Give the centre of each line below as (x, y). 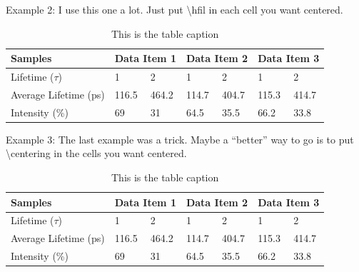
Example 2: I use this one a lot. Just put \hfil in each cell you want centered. (175, 9)
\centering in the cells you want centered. (96, 153)
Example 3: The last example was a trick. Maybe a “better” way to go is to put (180, 139)
